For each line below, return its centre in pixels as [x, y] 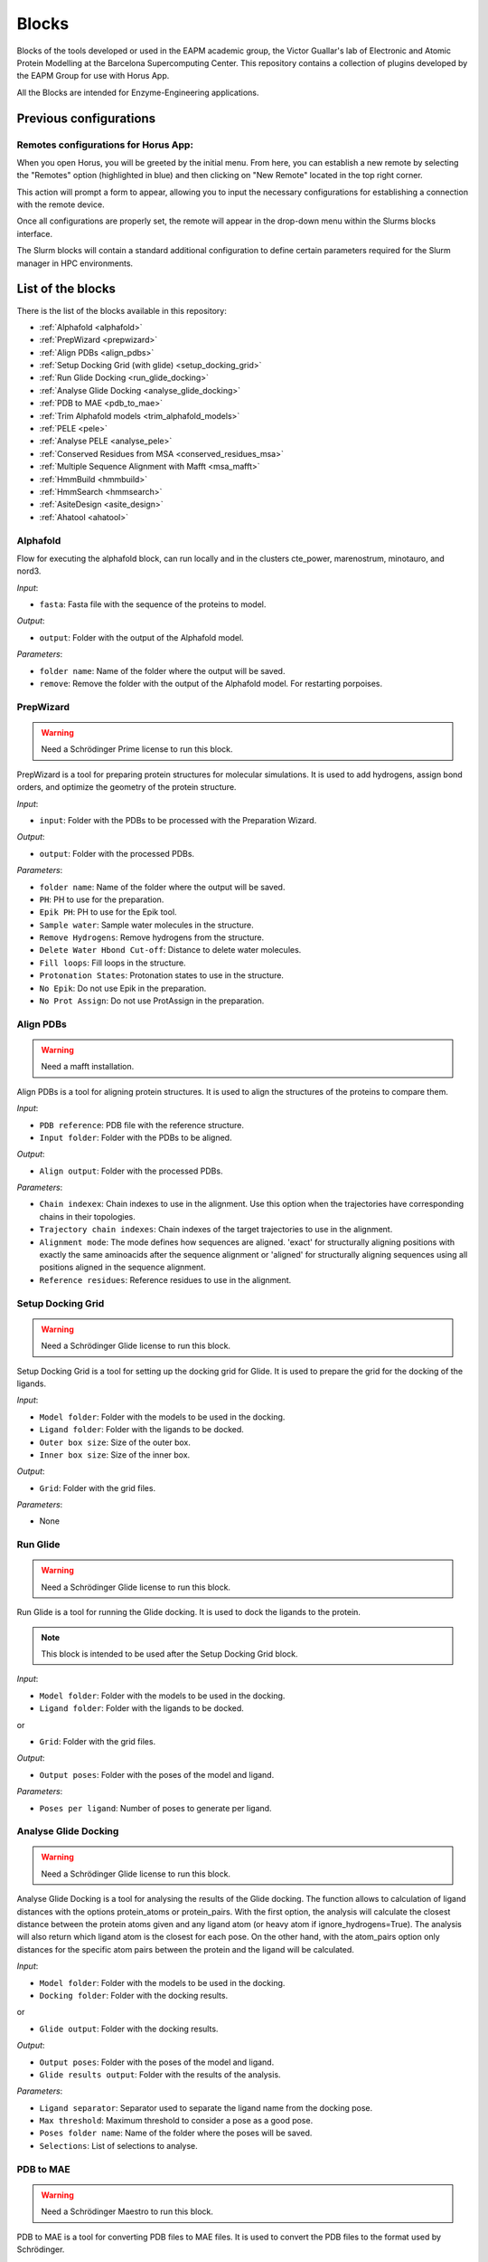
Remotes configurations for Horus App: [105, 145]
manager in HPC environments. [75, 263]
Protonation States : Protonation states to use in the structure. [162, 975]
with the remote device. [61, 204]
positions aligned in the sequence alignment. [123, 1268]
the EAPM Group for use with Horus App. [93, 76]
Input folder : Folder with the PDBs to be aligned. [136, 1137]
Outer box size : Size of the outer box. [115, 1442]
